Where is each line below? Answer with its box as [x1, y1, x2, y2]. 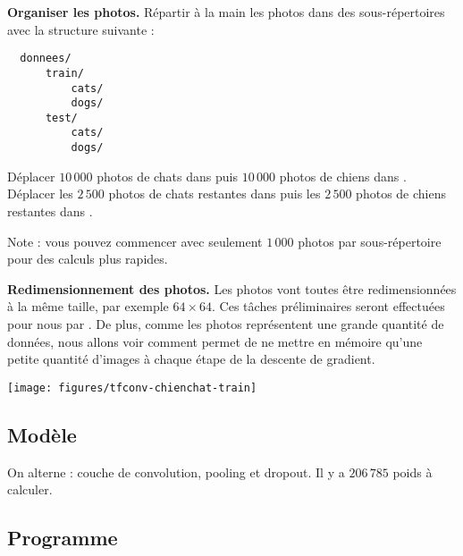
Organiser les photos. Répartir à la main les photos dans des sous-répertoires [7, 3, 445, 21]
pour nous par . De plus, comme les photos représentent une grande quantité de [7, 314, 444, 333]
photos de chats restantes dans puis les [108, 184, 321, 203]
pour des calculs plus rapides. [7, 249, 168, 268]
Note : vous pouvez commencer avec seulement [7, 232, 263, 250]
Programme [7, 524, 118, 552]
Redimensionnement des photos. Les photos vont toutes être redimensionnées [7, 279, 457, 298]
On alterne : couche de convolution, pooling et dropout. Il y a [7, 462, 345, 481]
